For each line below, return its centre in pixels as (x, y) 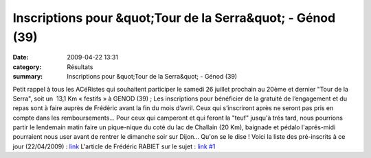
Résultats (80, 67)
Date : (21, 57)
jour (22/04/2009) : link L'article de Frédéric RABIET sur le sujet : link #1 (114, 146)
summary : (28, 77)
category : (27, 67)
